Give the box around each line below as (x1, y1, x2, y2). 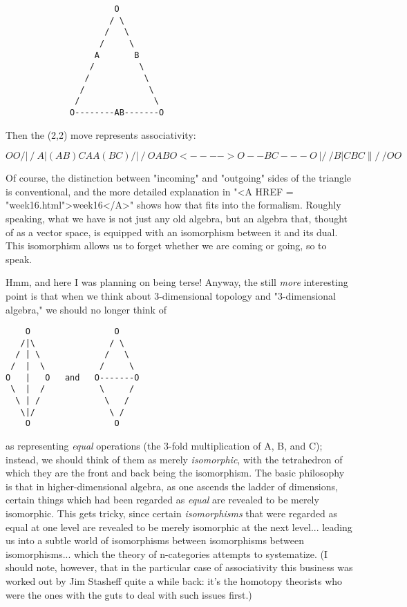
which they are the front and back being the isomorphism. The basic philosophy (6, 465, 345, 480)
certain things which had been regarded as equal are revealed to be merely (6, 492, 319, 507)
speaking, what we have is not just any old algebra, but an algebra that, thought (6, 211, 348, 225)
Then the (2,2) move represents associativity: (6, 127, 196, 142)
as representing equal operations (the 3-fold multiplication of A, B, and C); (6, 439, 323, 452)
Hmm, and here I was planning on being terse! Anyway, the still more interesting (6, 275, 348, 289)
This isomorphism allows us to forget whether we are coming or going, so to (6, 238, 327, 253)
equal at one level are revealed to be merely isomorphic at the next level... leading (6, 519, 352, 534)
